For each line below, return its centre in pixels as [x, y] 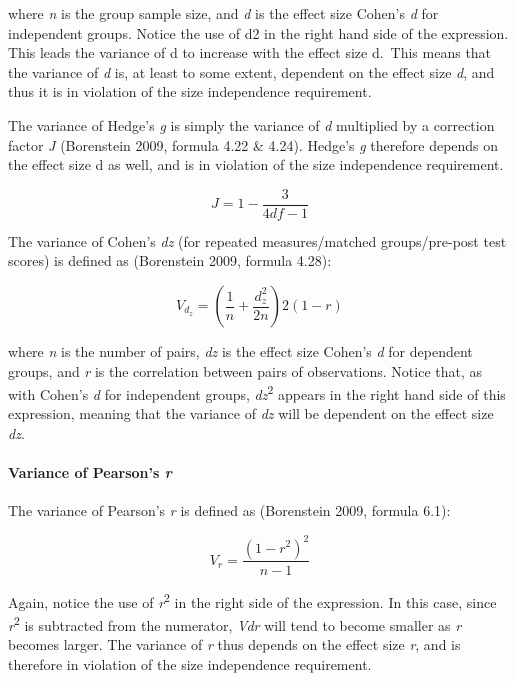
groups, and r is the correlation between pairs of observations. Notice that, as [245, 370]
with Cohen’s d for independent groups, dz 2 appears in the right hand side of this [257, 392]
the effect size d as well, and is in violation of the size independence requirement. [256, 164]
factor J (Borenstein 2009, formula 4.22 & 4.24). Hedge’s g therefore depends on [253, 144]
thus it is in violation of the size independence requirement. [190, 91]
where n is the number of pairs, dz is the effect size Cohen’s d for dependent [240, 351]
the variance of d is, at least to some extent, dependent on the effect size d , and [251, 71]
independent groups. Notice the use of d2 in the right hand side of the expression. [258, 32]
